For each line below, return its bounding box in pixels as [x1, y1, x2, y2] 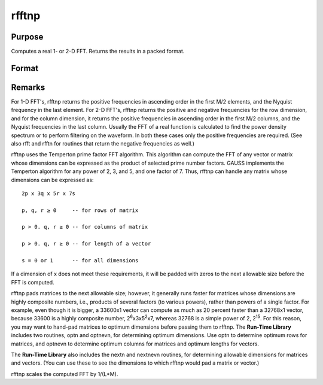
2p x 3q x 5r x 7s [22, 190, 76, 197]
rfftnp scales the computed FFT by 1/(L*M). [11, 370, 118, 377]
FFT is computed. [11, 278, 54, 286]
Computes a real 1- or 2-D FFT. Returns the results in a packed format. [11, 48, 185, 55]
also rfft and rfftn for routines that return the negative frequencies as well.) [11, 140, 194, 147]
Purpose [11, 32, 44, 42]
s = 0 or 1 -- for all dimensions [22, 257, 139, 264]
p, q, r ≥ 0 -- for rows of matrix [22, 207, 139, 214]
